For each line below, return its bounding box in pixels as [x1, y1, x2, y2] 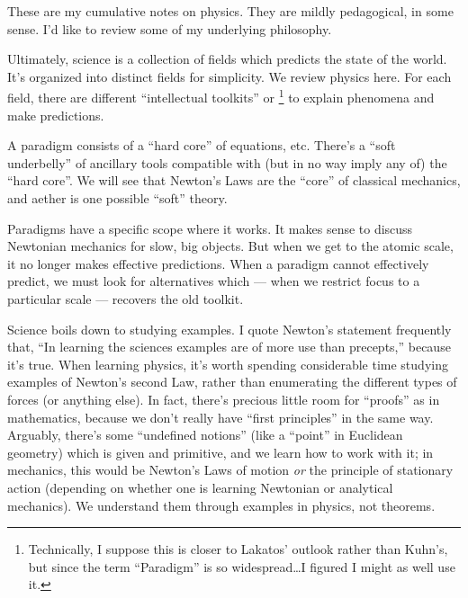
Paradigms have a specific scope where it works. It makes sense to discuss [7, 219, 413, 237]
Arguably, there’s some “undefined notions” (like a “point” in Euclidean [7, 425, 403, 444]
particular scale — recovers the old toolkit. [7, 289, 244, 308]
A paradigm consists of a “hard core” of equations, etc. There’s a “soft [7, 136, 396, 155]
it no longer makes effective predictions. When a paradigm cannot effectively [7, 254, 429, 272]
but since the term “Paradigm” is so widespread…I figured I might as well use [28, 557, 455, 576]
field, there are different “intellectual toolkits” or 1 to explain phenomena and [7, 85, 435, 107]
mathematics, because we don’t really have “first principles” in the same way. [7, 407, 434, 426]
